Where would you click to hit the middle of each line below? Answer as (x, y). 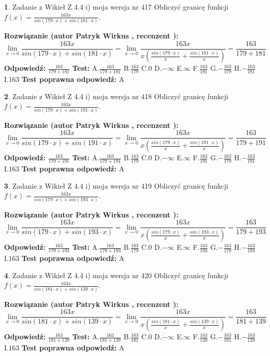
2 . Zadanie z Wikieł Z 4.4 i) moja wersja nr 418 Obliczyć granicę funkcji (116, 96)
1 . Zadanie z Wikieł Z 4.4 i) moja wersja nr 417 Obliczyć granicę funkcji (116, 7)
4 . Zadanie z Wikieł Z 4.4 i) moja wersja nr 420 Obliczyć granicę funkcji (116, 275)
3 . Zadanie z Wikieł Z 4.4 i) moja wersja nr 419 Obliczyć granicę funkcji (116, 185)
